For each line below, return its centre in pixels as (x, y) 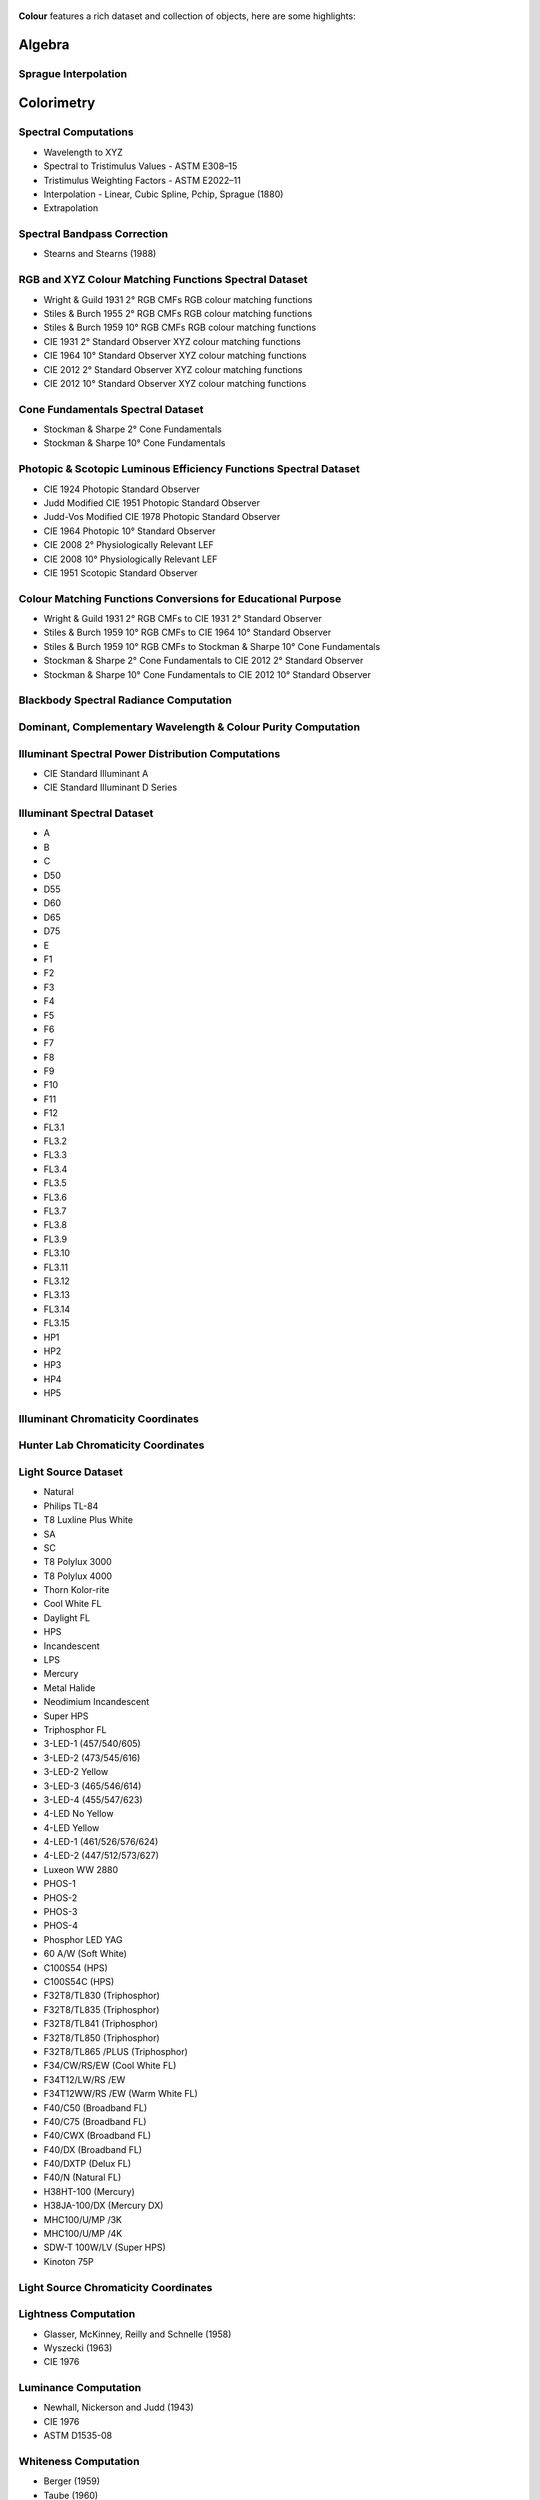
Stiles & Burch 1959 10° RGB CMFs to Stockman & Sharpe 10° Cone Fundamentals (212, 646)
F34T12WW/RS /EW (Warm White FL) (121, 2094)
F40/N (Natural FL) (82, 2177)
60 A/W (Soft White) (85, 1954)
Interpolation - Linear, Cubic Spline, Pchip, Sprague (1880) (163, 194)
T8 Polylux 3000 (77, 1562)
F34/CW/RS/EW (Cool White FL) (110, 2066)
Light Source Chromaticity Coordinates (115, 2287)
